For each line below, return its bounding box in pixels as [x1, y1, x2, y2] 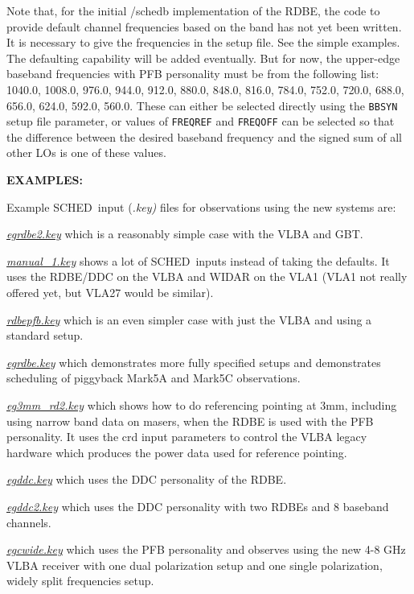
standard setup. [6, 327, 84, 344]
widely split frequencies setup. [6, 572, 154, 589]
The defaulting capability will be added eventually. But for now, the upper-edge [6, 49, 400, 66]
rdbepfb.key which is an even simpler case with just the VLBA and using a [6, 311, 372, 328]
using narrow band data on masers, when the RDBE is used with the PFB [6, 412, 374, 429]
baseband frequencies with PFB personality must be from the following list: [6, 65, 379, 82]
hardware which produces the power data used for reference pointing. [6, 443, 347, 460]
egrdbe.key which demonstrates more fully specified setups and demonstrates [6, 353, 381, 370]
